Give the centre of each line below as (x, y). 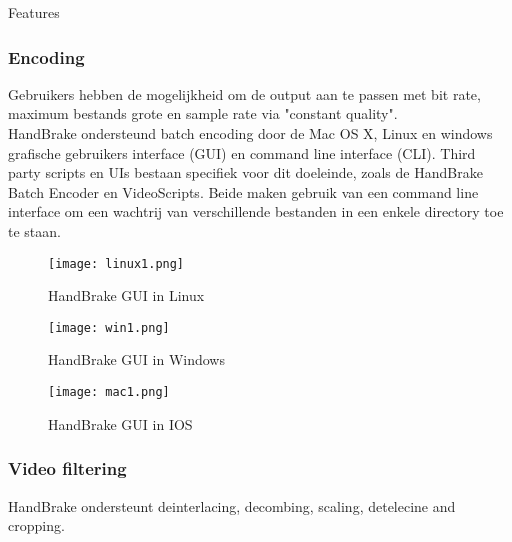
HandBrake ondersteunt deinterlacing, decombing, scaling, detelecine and (232, 505)
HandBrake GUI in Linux (126, 295)
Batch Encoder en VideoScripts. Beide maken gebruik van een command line (243, 191)
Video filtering (67, 468)
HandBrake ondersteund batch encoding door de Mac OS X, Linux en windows (250, 133)
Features (34, 12)
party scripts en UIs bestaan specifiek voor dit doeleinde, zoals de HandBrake (245, 172)
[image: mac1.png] (109, 392)
